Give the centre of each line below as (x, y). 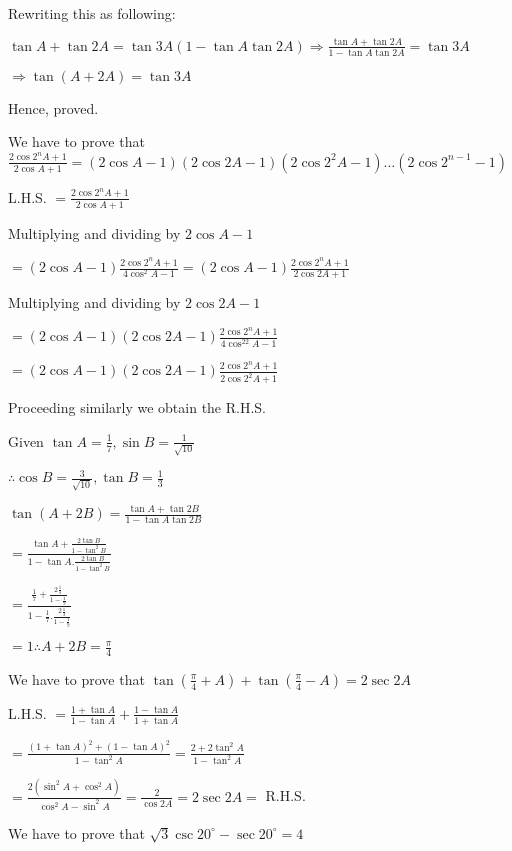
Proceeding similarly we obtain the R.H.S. (137, 407)
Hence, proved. (53, 107)
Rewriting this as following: (92, 13)
